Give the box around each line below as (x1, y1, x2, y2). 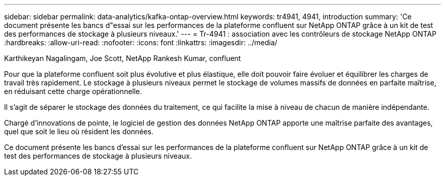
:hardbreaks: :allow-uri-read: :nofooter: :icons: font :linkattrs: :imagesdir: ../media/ (4, 38, 277, 47)
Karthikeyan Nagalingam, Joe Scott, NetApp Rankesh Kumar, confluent (4, 54, 241, 63)
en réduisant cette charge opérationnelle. (4, 87, 142, 96)
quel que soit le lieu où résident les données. (4, 127, 153, 136)
